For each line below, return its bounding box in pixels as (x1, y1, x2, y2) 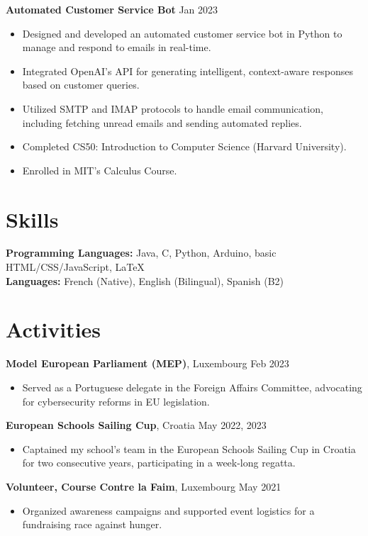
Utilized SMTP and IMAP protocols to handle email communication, (22, 101, 323, 116)
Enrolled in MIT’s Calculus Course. (22, 162, 177, 177)
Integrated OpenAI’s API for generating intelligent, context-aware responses (22, 63, 353, 78)
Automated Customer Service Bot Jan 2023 (6, 2, 218, 16)
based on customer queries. (22, 77, 140, 92)
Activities (6, 315, 101, 344)
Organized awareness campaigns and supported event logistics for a (22, 503, 315, 518)
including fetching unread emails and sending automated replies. (22, 115, 302, 130)
